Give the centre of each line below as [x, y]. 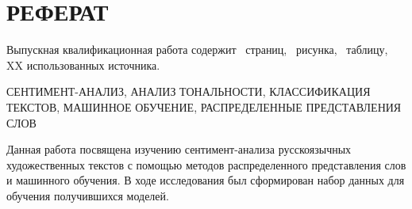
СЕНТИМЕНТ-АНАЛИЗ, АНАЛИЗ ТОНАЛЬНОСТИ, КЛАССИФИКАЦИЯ [189, 91]
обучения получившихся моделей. [88, 195]
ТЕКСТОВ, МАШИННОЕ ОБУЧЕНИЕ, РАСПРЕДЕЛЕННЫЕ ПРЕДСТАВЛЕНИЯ [204, 106]
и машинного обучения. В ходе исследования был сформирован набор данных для [206, 180]
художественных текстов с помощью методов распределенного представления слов [206, 164]
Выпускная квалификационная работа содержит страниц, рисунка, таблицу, [197, 49]
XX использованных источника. [83, 65]
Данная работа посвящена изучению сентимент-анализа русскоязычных [179, 149]
